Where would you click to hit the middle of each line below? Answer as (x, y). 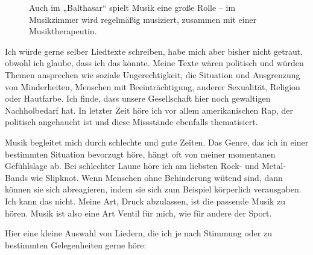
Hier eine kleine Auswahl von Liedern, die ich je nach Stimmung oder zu (138, 233)
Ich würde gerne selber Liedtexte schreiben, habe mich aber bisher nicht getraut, (154, 51)
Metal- (274, 166)
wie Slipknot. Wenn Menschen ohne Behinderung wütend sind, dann (156, 177)
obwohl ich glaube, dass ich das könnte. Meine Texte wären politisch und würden (154, 63)
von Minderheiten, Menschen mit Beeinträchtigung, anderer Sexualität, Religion (153, 86)
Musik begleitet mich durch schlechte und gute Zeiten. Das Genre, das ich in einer (157, 142)
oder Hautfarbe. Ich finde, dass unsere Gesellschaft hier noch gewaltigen (138, 98)
